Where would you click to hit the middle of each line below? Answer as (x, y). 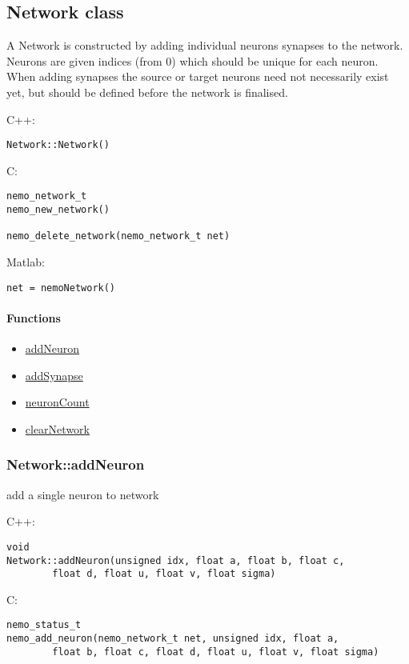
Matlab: (26, 262)
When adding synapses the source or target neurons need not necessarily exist (198, 76)
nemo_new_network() (58, 210)
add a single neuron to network (83, 494)
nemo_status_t (44, 625)
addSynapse (54, 375)
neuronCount (57, 402)
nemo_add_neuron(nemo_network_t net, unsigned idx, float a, (173, 639)
